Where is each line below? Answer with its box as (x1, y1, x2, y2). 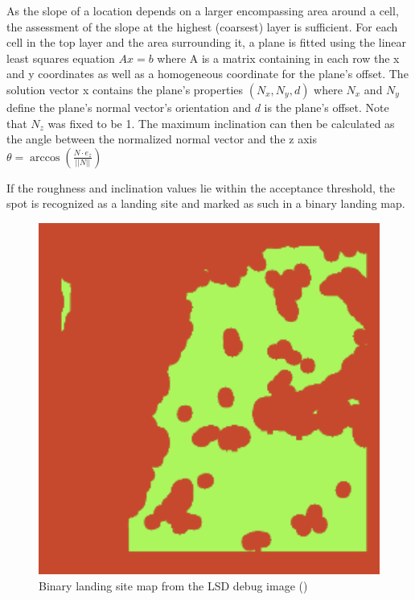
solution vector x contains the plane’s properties (6, 81, 244, 97)
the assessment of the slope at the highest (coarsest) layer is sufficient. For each (6, 18, 398, 35)
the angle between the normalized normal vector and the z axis (6, 130, 317, 147)
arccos (30, 151, 60, 163)
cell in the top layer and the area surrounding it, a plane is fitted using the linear (6, 34, 407, 51)
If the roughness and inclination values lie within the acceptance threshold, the (6, 179, 396, 196)
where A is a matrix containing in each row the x (157, 49, 400, 66)
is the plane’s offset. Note (264, 98, 389, 115)
